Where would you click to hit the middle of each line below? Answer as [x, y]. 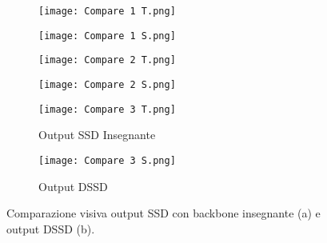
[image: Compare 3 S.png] [107, 160]
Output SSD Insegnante [97, 135]
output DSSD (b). [51, 228]
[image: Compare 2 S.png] [107, 84]
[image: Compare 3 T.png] [107, 109]
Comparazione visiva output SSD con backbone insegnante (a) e [163, 213]
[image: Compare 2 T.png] [107, 60]
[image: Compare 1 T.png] [107, 11]
